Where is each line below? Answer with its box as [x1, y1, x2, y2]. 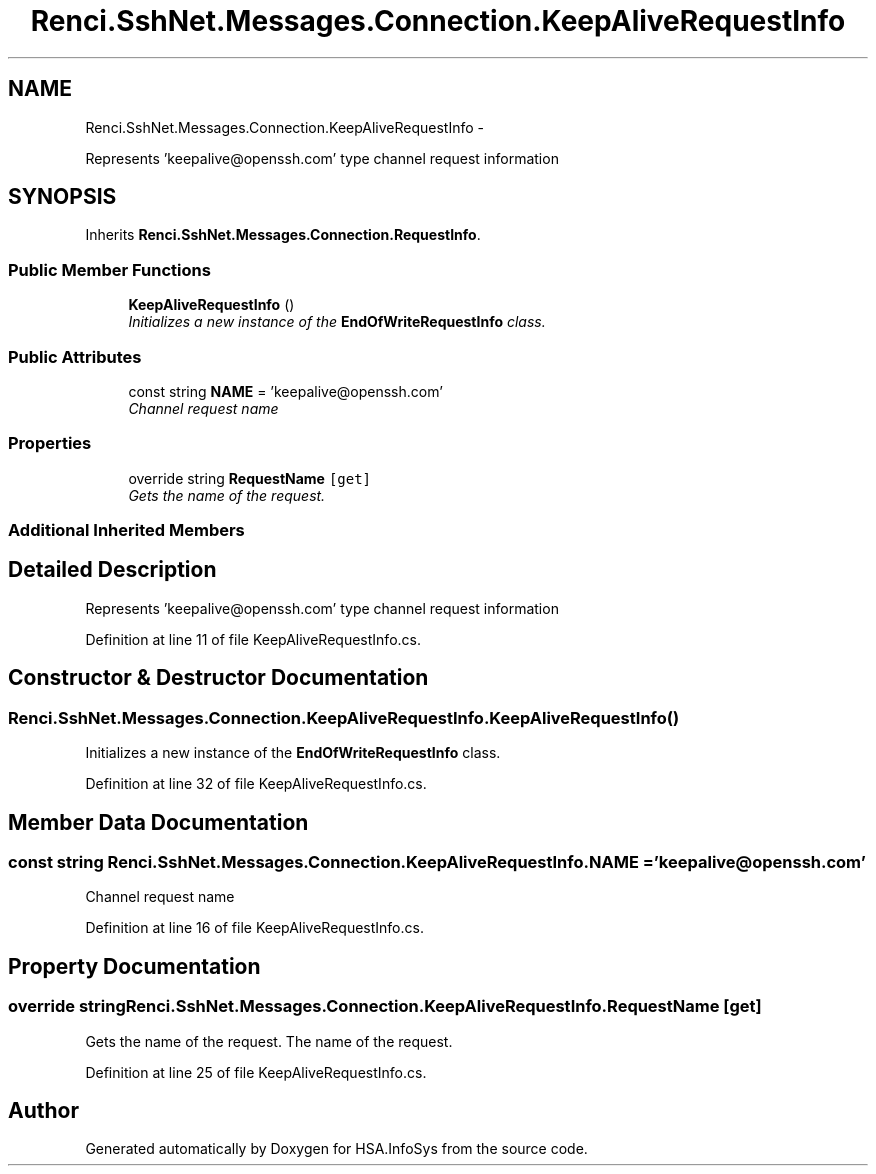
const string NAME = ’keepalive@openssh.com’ [128, 382, 443, 400]
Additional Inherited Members [8, 520, 245, 541]
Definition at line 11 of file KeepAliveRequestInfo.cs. [85, 630, 421, 648]
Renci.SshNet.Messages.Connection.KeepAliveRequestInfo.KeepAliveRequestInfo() [8, 707, 680, 728]
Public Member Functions [8, 259, 211, 280]
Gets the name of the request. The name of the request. [85, 1032, 453, 1050]
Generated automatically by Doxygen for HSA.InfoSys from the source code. [85, 1140, 588, 1158]
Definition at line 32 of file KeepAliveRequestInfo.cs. [85, 775, 427, 793]
